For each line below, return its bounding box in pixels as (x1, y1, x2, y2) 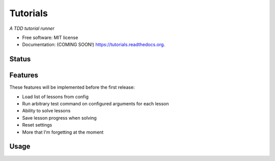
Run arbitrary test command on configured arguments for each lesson (22, 101, 169, 107)
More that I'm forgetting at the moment (22, 129, 104, 135)
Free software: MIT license (22, 34, 78, 41)
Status (9, 55, 31, 63)
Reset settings (22, 122, 52, 128)
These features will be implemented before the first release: (9, 84, 135, 91)
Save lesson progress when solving (22, 114, 97, 121)
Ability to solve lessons (22, 108, 71, 114)
